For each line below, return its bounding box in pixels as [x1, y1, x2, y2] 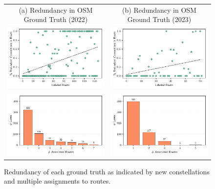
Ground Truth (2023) [127, 14, 192, 24]
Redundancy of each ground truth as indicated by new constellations [4, 166, 210, 176]
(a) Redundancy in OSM [19, 4, 93, 15]
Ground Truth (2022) [23, 14, 88, 24]
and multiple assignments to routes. [4, 176, 111, 186]
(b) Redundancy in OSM [122, 4, 196, 15]
